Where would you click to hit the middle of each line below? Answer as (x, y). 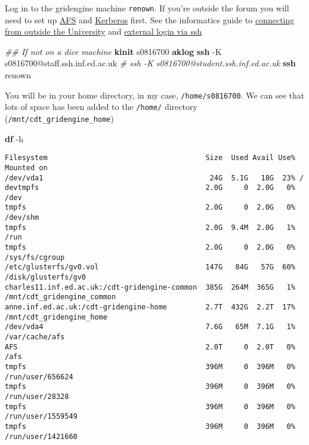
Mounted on (26, 168)
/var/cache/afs (35, 337)
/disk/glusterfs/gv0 (46, 277)
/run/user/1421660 (41, 436)
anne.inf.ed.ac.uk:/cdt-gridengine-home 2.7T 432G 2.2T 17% (150, 307)
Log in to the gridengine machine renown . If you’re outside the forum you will (147, 8)
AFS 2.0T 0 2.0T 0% (150, 347)
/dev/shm (22, 218)
